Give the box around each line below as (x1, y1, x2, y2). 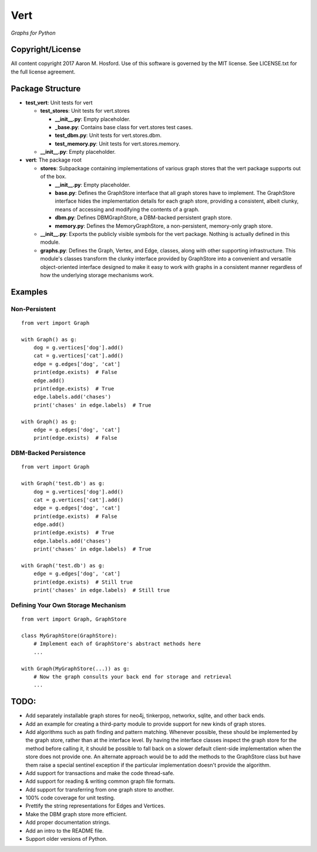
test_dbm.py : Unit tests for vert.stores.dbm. (55, 132, 161, 139)
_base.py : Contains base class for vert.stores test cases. (55, 123, 193, 130)
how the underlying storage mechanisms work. (40, 271, 154, 278)
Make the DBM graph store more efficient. (25, 810, 127, 817)
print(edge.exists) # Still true (33, 578, 133, 585)
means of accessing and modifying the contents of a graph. (55, 206, 200, 213)
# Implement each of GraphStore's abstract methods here (33, 641, 201, 647)
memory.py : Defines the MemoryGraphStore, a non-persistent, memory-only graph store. (55, 222, 273, 229)
